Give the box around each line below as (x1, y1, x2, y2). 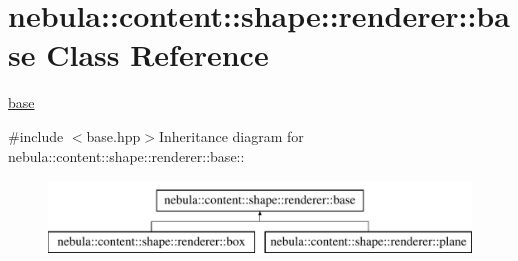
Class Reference (46, 34, 269, 75)
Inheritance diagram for (158, 125, 304, 146)
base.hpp (86, 125, 141, 146)
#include (8, 125, 64, 146)
